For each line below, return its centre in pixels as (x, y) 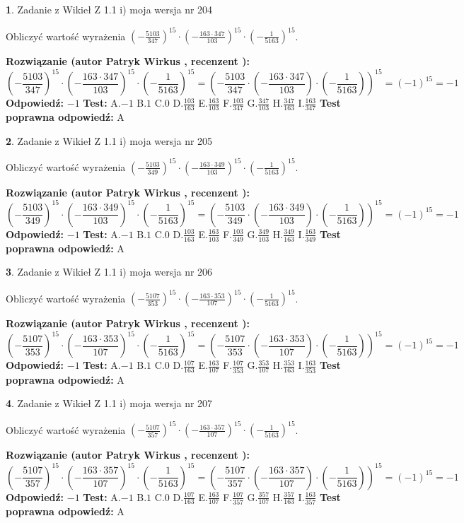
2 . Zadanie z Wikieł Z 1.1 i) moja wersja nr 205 (109, 140)
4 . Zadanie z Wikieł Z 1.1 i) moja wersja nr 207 (109, 403)
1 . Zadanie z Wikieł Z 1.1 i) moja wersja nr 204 (109, 9)
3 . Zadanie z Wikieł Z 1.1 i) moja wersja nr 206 (109, 272)
